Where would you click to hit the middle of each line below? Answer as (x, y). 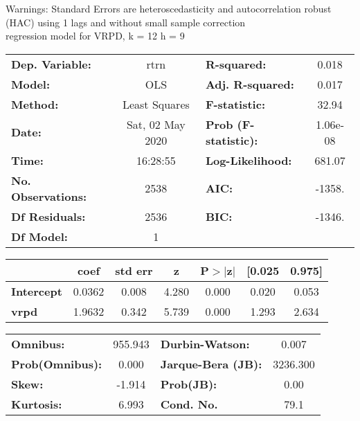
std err (134, 270)
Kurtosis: (37, 404)
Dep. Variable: (51, 64)
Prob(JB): (189, 384)
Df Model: (39, 236)
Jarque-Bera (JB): (211, 364)
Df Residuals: (48, 216)
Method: (35, 104)
